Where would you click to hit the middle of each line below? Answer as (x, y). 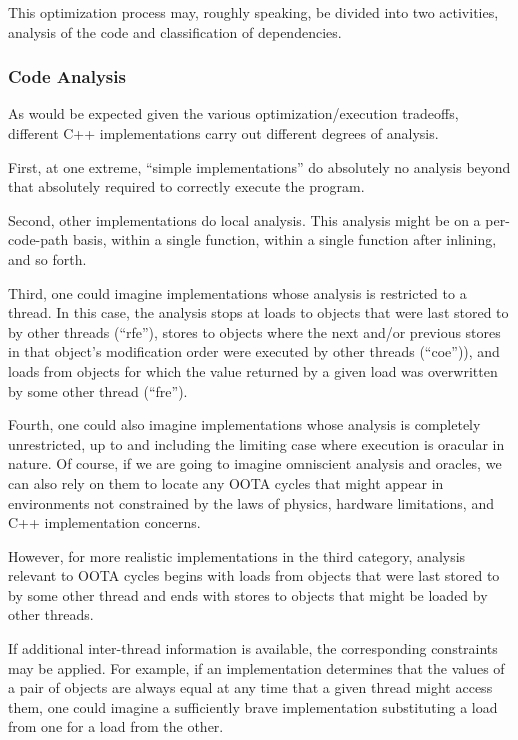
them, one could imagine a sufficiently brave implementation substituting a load (253, 706)
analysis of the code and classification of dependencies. (175, 31)
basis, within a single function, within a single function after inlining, (284, 239)
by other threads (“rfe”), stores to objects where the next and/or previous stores (254, 331)
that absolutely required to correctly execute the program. (186, 186)
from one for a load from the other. (116, 726)
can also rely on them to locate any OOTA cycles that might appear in (226, 482)
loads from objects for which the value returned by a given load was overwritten (253, 370)
